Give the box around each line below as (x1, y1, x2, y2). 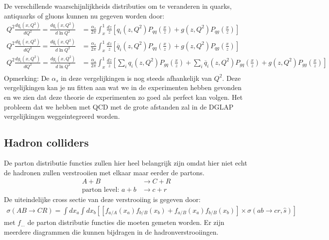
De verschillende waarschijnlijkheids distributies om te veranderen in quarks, (4, 1, 232, 11)
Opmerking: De (4, 73, 50, 83)
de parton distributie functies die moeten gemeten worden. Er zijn (27, 217, 225, 227)
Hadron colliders (4, 135, 89, 150)
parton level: (82, 186, 120, 194)
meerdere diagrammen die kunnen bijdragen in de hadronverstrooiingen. (4, 226, 219, 237)
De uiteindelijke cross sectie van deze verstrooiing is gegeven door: (4, 194, 201, 204)
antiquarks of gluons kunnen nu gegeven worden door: (4, 10, 165, 20)
